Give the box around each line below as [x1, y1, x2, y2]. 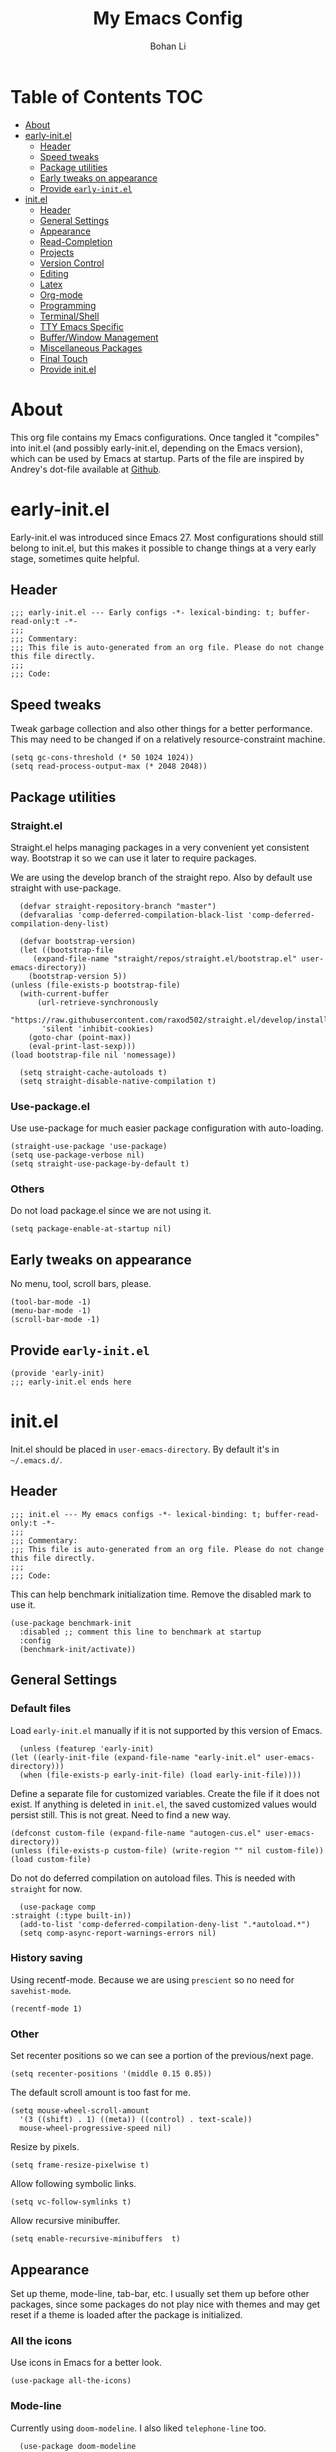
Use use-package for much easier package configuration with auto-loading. [10, 1122, 324, 1134]
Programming [39, 299, 97, 311]
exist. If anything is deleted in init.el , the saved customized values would [10, 1798, 317, 1810]
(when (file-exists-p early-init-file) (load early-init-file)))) [19, 1770, 302, 1780]
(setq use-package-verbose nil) [10, 1150, 145, 1161]
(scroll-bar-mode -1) [10, 1315, 101, 1325]
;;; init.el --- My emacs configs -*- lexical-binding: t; [10, 1509, 262, 1519]
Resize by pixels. [10, 2141, 80, 2153]
